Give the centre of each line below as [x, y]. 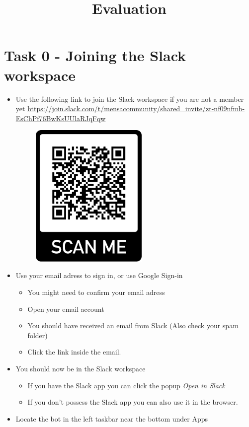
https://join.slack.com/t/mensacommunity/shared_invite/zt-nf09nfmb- [136, 108]
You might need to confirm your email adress [96, 292]
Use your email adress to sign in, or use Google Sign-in [99, 275]
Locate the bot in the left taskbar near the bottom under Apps [112, 418]
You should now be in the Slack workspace [81, 368]
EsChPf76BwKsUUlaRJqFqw [61, 118]
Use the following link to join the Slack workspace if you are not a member [130, 99]
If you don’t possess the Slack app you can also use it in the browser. [133, 402]
